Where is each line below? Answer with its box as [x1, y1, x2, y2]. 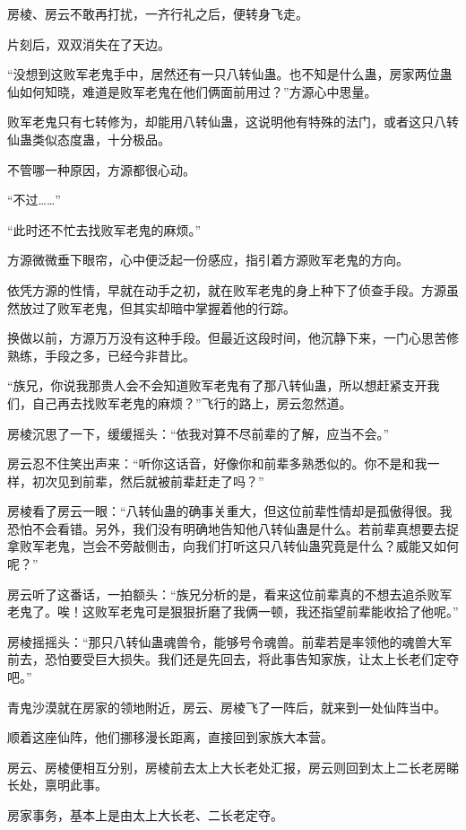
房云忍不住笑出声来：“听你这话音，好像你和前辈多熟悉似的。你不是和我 [7, 454, 427, 473]
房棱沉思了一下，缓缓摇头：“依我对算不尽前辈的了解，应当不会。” [7, 424, 390, 442]
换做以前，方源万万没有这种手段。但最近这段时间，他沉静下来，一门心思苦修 [7, 328, 459, 347]
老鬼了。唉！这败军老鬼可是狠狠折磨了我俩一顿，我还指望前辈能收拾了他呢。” [7, 602, 459, 621]
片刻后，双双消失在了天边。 [7, 34, 170, 53]
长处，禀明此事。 [7, 775, 108, 794]
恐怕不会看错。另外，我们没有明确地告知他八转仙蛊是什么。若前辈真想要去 [7, 519, 446, 537]
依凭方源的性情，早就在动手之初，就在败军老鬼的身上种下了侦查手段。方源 [7, 280, 446, 299]
